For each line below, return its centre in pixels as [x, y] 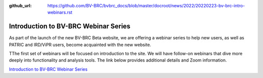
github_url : [20, 6]
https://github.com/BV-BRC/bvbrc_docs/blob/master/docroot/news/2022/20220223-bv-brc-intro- [146, 6]
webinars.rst [60, 13]
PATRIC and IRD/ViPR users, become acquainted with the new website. [80, 45]
